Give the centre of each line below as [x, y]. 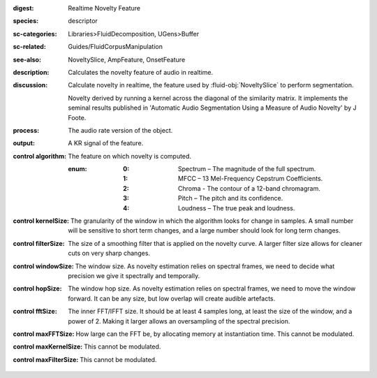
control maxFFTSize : [44, 334]
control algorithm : [39, 156]
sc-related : [30, 47]
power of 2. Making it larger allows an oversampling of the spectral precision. [179, 321]
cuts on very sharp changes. [109, 253]
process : [26, 130]
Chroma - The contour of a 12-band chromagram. [249, 188]
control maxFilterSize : [46, 359]
